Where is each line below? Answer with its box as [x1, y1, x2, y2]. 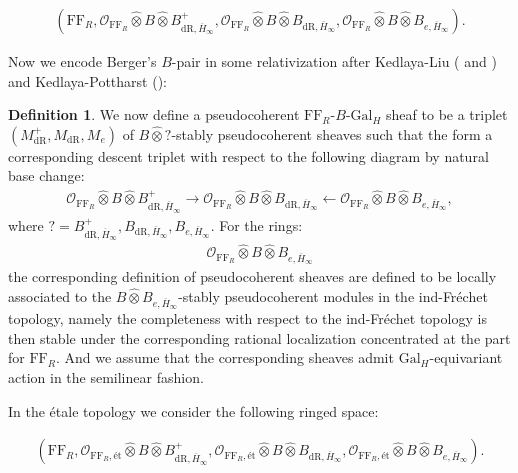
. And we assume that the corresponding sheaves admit [55, 347, 394, 368]
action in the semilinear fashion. [8, 366, 204, 387]
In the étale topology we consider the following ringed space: [8, 400, 379, 421]
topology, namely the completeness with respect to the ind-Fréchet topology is [8, 308, 487, 329]
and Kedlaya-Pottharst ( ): [8, 70, 168, 91]
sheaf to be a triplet [386, 104, 508, 125]
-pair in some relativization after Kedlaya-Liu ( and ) [171, 51, 497, 72]
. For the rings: [210, 214, 303, 235]
